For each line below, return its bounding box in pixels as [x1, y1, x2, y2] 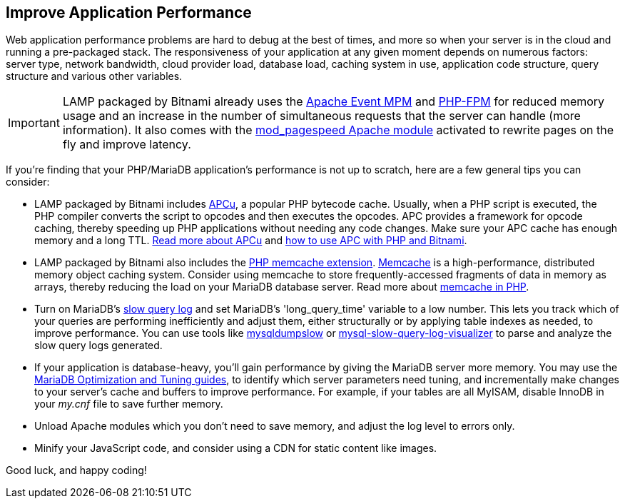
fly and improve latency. [62, 137, 191, 152]
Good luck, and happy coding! [6, 464, 147, 477]
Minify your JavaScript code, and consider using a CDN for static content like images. [34, 442, 437, 455]
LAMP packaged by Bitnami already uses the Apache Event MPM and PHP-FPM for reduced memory [62, 94, 605, 109]
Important [8, 116, 60, 131]
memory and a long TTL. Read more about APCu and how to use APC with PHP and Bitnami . [34, 234, 467, 247]
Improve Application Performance [6, 4, 252, 21]
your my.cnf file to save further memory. [34, 398, 223, 410]
